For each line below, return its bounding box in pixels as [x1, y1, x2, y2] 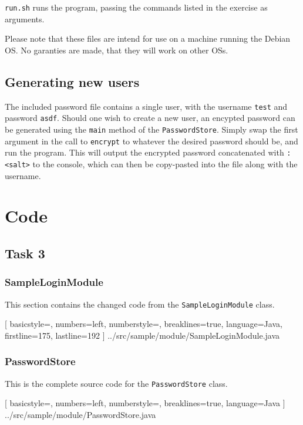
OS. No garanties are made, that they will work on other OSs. [5, 43, 228, 56]
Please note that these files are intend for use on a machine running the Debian [5, 32, 291, 45]
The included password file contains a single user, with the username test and [5, 100, 288, 112]
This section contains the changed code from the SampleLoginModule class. [5, 298, 275, 310]
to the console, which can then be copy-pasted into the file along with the [32, 157, 298, 170]
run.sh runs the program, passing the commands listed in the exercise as [5, 1, 268, 13]
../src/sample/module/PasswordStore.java [5, 408, 156, 420]
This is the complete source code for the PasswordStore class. [5, 377, 228, 389]
